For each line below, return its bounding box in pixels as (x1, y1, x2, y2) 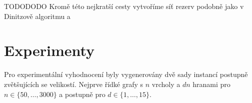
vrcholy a (151, 78, 180, 89)
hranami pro (192, 78, 230, 89)
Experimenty (4, 40, 95, 60)
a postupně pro (59, 88, 105, 99)
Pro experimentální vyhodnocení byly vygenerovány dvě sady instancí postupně (4, 69, 248, 79)
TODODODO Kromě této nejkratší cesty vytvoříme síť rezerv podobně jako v (4, 1, 244, 11)
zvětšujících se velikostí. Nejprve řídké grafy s (4, 78, 143, 89)
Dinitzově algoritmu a (4, 10, 70, 21)
